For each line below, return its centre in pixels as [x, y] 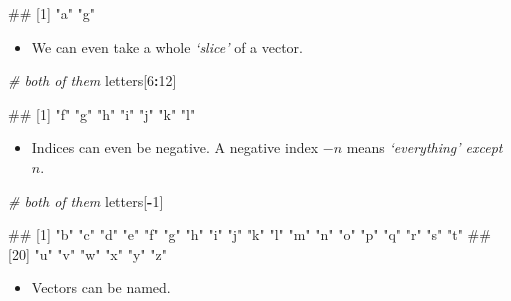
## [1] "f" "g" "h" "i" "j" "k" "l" [102, 113]
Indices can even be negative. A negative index [175, 147]
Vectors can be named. [101, 287]
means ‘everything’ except [424, 147]
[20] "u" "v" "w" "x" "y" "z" [87, 253]
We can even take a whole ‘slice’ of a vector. [167, 46]
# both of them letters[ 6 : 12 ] [92, 80]
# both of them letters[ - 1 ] [86, 200]
